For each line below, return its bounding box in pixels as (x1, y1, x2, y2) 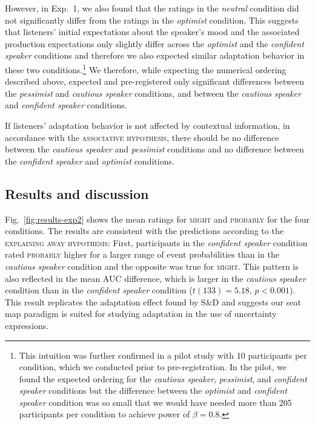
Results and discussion (5, 184, 149, 203)
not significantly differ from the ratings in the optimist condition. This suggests (5, 13, 299, 26)
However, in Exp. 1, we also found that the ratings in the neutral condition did (5, 2, 299, 14)
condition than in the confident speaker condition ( (5, 284, 193, 296)
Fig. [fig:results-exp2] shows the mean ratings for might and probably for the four (5, 212, 310, 225)
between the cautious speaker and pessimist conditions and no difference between (5, 143, 304, 155)
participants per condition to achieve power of (19, 408, 190, 420)
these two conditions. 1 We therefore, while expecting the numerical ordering (5, 61, 287, 76)
